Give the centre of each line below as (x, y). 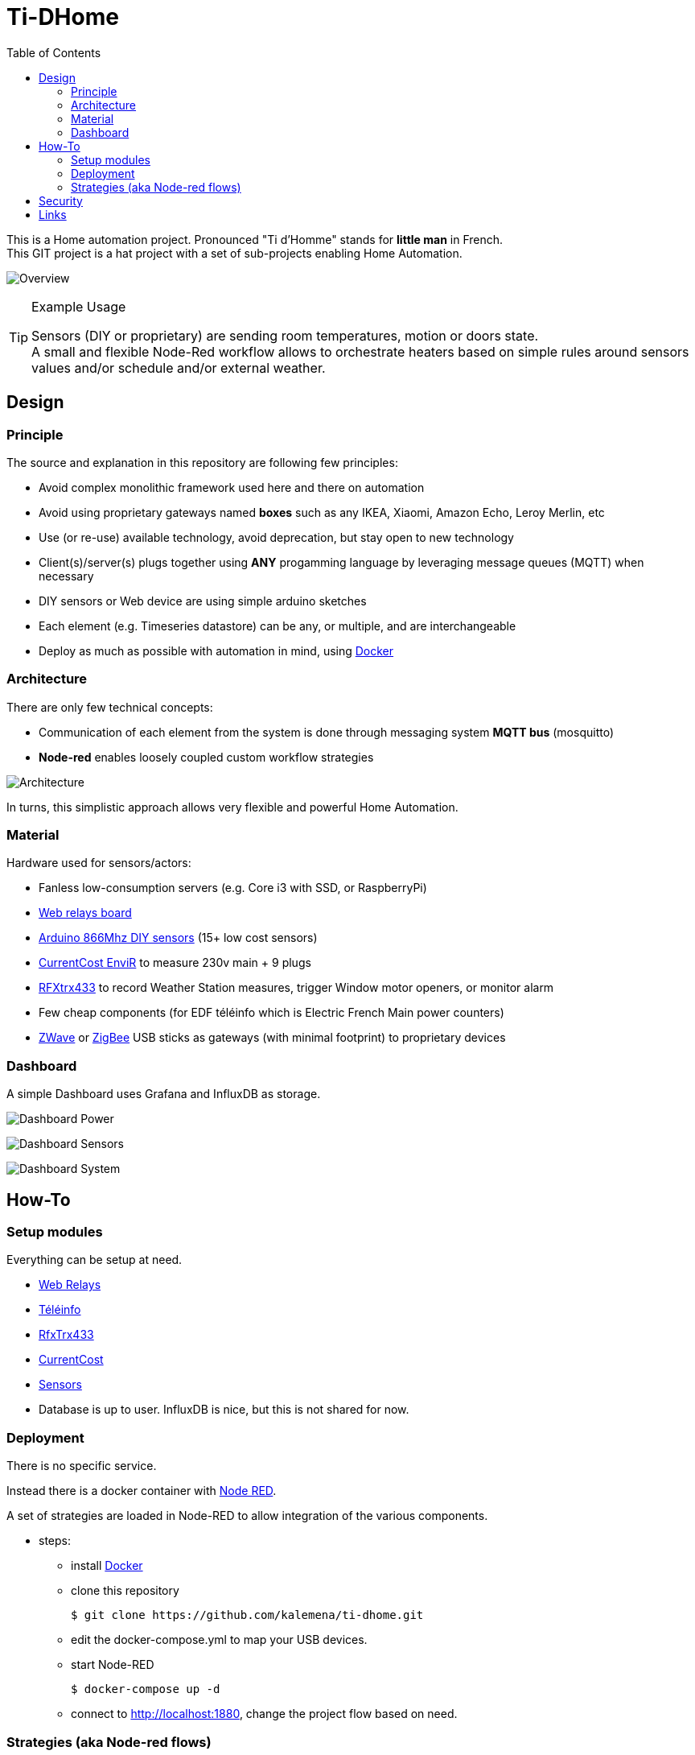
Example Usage (79, 306)
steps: (55, 1541)
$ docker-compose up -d (146, 1689)
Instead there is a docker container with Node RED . (142, 1491)
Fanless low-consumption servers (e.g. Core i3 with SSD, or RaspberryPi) (233, 888)
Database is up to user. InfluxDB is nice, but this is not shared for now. (224, 1410)
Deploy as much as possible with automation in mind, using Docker (216, 650)
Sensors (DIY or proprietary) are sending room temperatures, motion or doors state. (285, 335)
